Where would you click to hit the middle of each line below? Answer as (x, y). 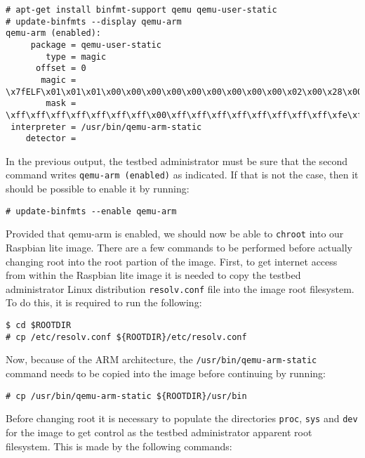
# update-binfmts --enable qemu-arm (91, 211)
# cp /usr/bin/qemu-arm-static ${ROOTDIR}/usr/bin (126, 396)
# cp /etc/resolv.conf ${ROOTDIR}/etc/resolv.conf (126, 337)
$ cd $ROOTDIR (39, 326)
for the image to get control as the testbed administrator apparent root (159, 432)
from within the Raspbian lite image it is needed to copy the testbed (153, 275)
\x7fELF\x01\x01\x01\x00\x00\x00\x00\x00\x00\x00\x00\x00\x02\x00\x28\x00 (184, 92)
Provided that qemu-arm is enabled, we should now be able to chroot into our (175, 234)
